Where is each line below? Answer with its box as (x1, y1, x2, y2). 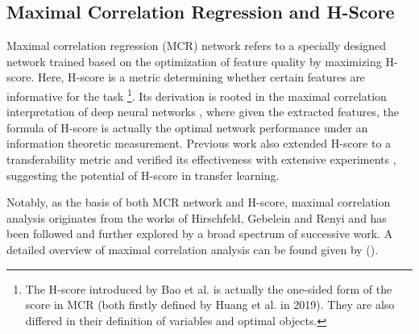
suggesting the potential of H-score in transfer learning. (6, 166, 280, 183)
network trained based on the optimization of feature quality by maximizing (6, 52, 382, 69)
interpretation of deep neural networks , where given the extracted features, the (6, 103, 399, 120)
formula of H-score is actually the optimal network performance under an (6, 119, 368, 136)
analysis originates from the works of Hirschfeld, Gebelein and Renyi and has (6, 209, 387, 226)
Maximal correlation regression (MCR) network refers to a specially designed (6, 37, 387, 54)
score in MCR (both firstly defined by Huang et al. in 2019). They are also (25, 296, 395, 313)
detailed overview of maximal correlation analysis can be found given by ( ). (6, 240, 379, 257)
